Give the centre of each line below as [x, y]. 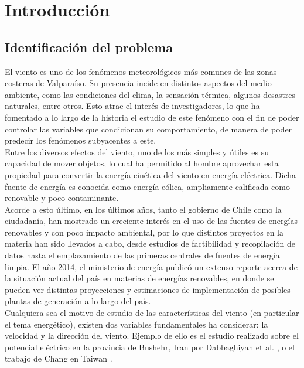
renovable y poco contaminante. [62, 198]
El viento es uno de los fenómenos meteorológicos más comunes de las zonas [141, 71]
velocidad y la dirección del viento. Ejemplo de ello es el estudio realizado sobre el [152, 335]
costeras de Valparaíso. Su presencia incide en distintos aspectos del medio [138, 83]
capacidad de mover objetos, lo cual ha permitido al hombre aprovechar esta [142, 163]
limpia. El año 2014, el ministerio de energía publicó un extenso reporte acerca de [151, 266]
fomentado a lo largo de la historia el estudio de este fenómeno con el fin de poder [152, 117]
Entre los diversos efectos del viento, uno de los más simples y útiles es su [137, 151]
